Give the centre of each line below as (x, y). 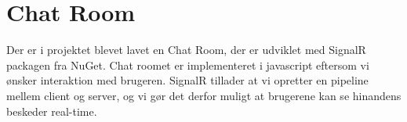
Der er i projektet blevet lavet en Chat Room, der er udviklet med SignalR (186, 50)
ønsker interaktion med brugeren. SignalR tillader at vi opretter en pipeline (187, 80)
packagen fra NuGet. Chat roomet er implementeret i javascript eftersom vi (188, 65)
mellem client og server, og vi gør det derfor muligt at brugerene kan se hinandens (204, 95)
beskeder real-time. (52, 111)
